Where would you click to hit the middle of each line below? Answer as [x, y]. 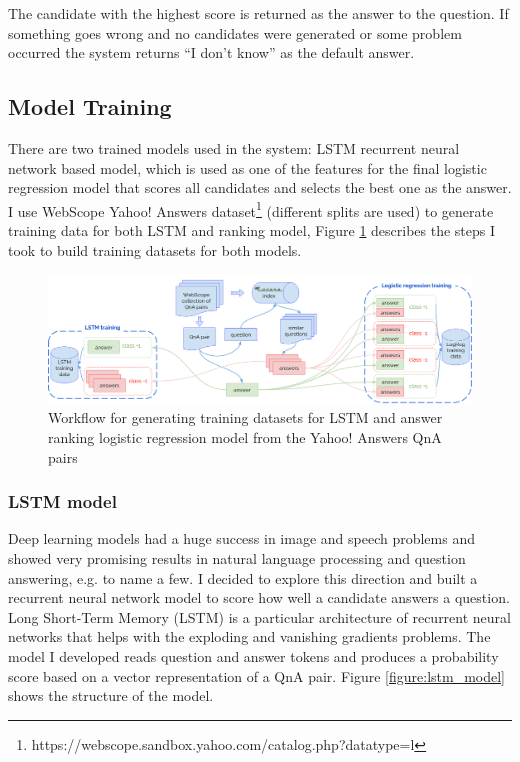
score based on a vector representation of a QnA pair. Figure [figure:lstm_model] [257, 675]
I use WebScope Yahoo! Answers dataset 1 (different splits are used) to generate [251, 209]
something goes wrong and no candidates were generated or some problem [235, 32]
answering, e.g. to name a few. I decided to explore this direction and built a [243, 577]
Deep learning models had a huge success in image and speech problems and [241, 538]
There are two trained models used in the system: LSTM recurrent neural [234, 147]
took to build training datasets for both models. [155, 249]
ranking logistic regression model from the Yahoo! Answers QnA [245, 436]
